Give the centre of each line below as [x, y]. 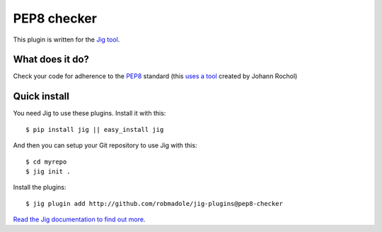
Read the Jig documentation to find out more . [79, 219]
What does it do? [51, 60]
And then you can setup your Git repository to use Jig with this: [105, 145]
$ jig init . [48, 171]
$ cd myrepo [46, 161]
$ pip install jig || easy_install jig [95, 129]
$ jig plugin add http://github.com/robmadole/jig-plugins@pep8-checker [154, 203]
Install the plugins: [40, 188]
